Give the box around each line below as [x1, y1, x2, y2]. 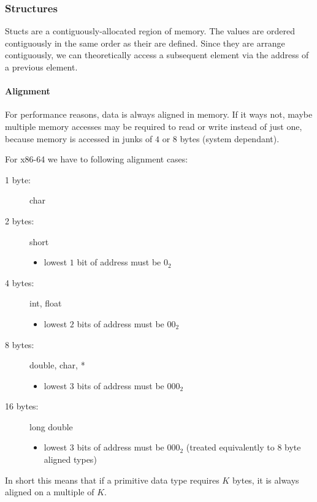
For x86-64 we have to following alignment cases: [5, 153, 188, 165]
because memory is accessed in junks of [5, 132, 153, 145]
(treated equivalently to [186, 441, 275, 454]
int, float [29, 297, 62, 310]
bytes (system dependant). [180, 132, 280, 145]
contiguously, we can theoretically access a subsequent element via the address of [5, 48, 309, 61]
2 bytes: [5, 214, 34, 227]
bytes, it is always [232, 473, 299, 486]
